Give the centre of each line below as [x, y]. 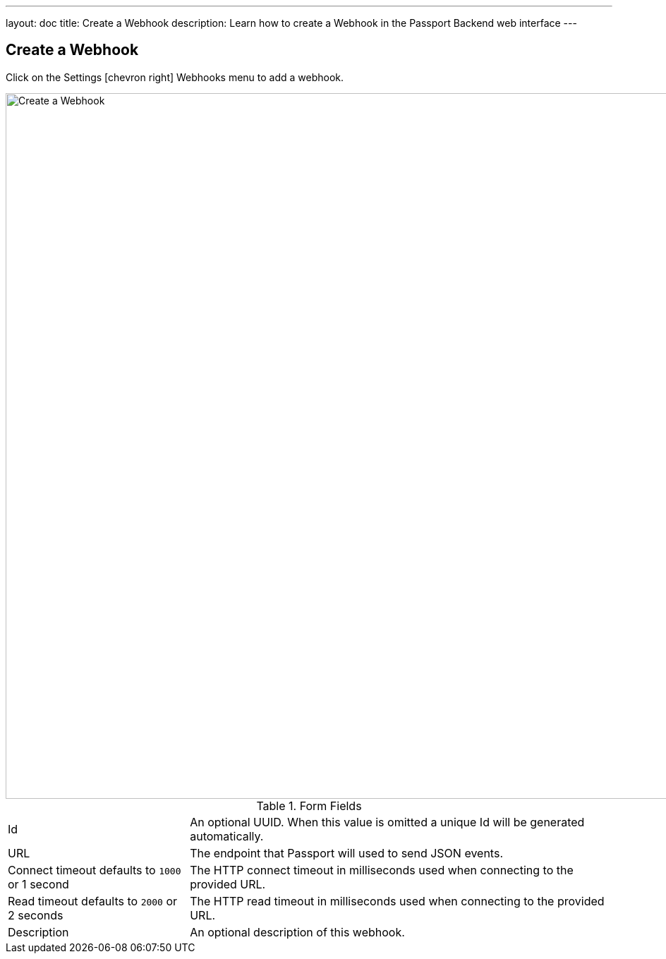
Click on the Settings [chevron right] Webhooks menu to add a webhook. [175, 77]
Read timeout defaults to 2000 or [93, 901]
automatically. [227, 836]
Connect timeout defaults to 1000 [95, 870]
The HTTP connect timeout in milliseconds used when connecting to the [382, 870]
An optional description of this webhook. [297, 932]
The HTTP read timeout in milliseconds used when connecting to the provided [397, 901]
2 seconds [36, 915]
